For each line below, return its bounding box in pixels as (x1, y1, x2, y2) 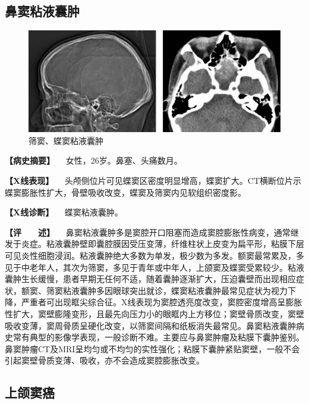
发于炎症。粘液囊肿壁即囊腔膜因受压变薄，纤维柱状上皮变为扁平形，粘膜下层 (5, 237, 304, 250)
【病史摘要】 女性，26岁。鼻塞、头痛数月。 (5, 154, 182, 167)
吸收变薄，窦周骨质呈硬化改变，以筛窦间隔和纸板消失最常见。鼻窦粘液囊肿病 (5, 319, 304, 331)
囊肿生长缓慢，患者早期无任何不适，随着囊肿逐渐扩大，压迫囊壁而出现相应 (5, 273, 296, 285)
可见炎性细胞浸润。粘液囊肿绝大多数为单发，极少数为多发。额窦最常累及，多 (5, 249, 304, 261)
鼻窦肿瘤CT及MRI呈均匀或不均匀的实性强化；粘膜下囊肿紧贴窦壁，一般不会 (5, 342, 300, 355)
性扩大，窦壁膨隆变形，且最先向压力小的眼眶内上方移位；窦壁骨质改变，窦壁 (5, 307, 304, 320)
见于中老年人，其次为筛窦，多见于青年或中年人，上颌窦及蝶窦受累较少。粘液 (5, 261, 304, 273)
